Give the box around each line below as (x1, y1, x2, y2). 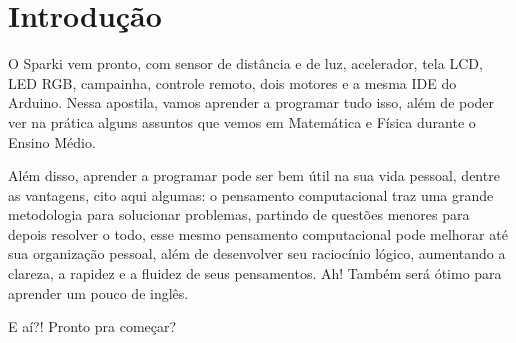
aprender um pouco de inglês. (8, 282, 189, 303)
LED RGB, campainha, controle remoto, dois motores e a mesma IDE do (8, 72, 457, 93)
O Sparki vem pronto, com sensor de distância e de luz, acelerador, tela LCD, (8, 53, 483, 74)
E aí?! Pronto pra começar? (8, 316, 177, 337)
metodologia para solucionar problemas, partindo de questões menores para (8, 204, 470, 225)
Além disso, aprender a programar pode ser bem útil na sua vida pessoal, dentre (8, 165, 500, 186)
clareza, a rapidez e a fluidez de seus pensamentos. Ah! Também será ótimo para (8, 263, 502, 284)
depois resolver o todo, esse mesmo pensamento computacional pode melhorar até (8, 223, 508, 244)
